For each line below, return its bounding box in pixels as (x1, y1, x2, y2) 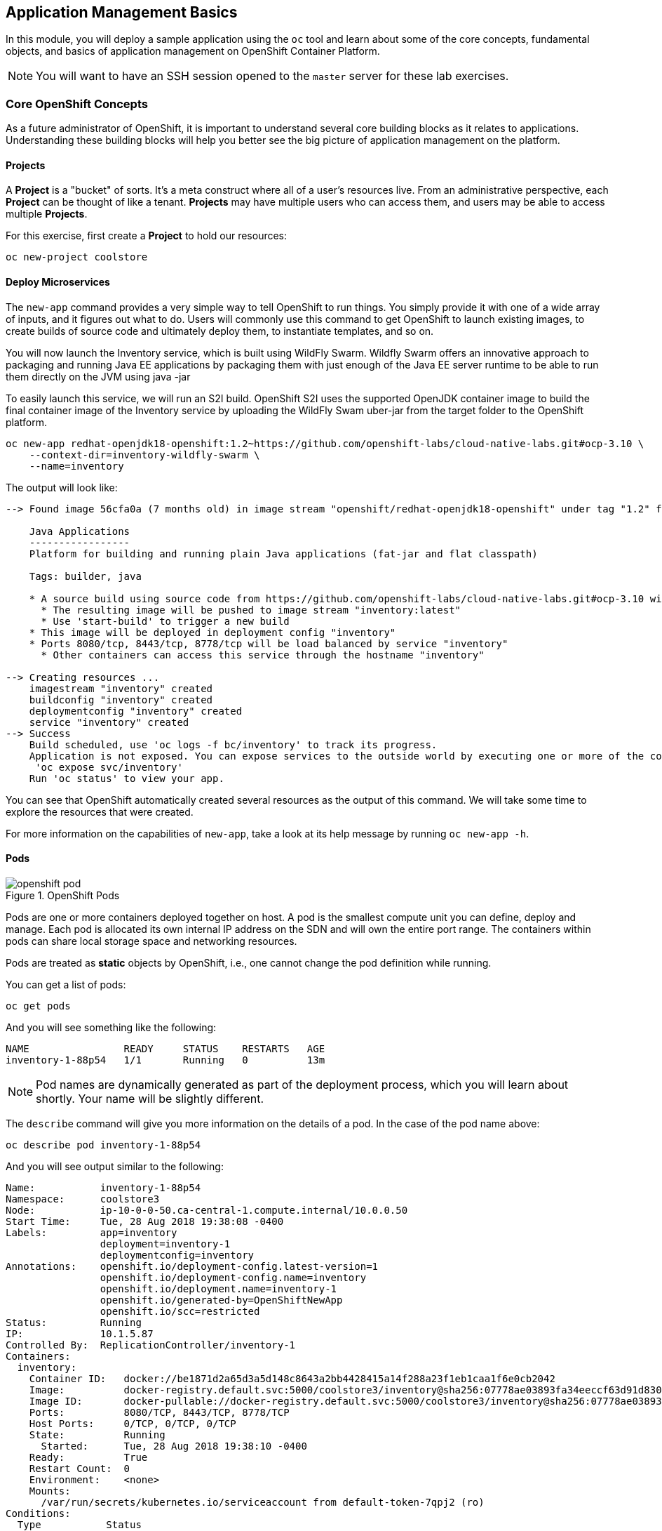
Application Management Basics (6, 4, 238, 21)
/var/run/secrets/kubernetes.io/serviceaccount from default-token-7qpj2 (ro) (41, 1496, 485, 1508)
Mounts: (29, 1485, 71, 1497)
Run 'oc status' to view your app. (29, 772, 224, 784)
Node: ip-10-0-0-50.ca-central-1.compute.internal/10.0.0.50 (6, 1204, 408, 1216)
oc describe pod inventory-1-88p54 (6, 1139, 201, 1151)
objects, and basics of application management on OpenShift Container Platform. (6, 45, 380, 58)
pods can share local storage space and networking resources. (6, 934, 297, 947)
